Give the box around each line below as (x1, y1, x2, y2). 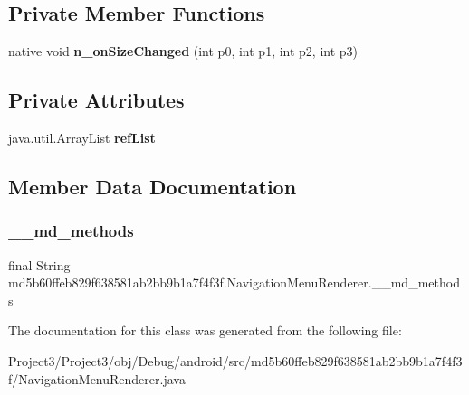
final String (8, 255, 71, 274)
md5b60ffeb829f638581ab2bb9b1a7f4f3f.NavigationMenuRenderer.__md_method (8, 273, 460, 292)
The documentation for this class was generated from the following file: (8, 321, 402, 340)
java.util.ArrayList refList (8, 128, 156, 146)
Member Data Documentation (8, 172, 297, 200)
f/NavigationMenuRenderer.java (8, 369, 186, 388)
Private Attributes (8, 86, 185, 114)
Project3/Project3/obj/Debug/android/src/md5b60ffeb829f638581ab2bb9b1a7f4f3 (8, 351, 463, 370)
